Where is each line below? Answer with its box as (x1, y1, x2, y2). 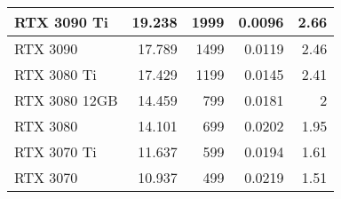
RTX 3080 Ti (14, 64, 97, 84)
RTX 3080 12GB (14, 90, 118, 110)
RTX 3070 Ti (14, 141, 97, 162)
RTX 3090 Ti (14, 12, 108, 32)
